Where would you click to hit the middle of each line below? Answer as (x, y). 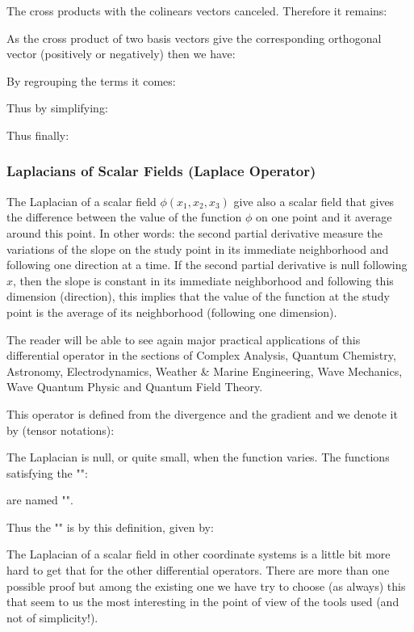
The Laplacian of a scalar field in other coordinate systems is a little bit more (199, 554)
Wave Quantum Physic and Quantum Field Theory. (135, 387)
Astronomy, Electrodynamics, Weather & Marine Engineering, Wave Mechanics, (205, 371)
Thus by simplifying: (57, 108)
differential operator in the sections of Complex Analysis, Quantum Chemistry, (201, 355)
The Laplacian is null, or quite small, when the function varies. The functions (198, 457)
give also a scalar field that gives (314, 201)
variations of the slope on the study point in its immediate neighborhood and (198, 249)
